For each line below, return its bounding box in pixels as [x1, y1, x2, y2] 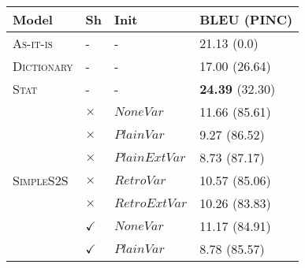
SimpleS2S [13, 171, 69, 189]
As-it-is [13, 34, 53, 52]
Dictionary [13, 57, 73, 75]
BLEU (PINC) [199, 10, 293, 28]
